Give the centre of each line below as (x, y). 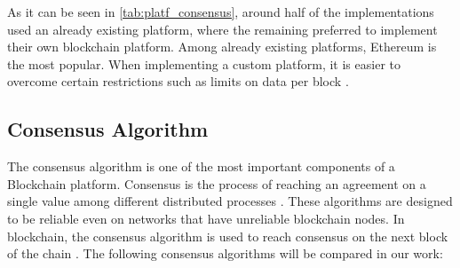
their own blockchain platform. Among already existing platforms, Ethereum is (222, 47)
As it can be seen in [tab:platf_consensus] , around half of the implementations (221, 12)
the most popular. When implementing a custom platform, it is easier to (204, 63)
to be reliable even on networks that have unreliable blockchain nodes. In (206, 218)
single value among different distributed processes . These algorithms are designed (230, 201)
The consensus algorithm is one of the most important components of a (201, 166)
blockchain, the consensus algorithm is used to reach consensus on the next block (228, 236)
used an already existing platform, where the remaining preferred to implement (222, 29)
